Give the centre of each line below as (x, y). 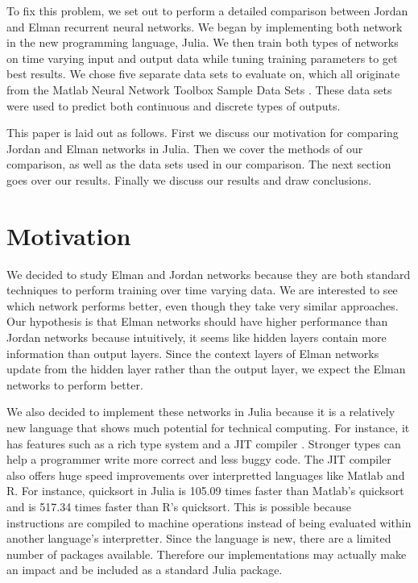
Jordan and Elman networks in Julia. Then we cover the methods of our (185, 148)
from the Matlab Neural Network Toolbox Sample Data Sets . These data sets (199, 89)
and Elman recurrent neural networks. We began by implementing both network (205, 26)
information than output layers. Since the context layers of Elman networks (193, 353)
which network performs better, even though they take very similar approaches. (203, 305)
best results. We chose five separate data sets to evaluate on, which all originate (203, 74)
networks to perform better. (75, 384)
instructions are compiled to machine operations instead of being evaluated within (209, 522)
